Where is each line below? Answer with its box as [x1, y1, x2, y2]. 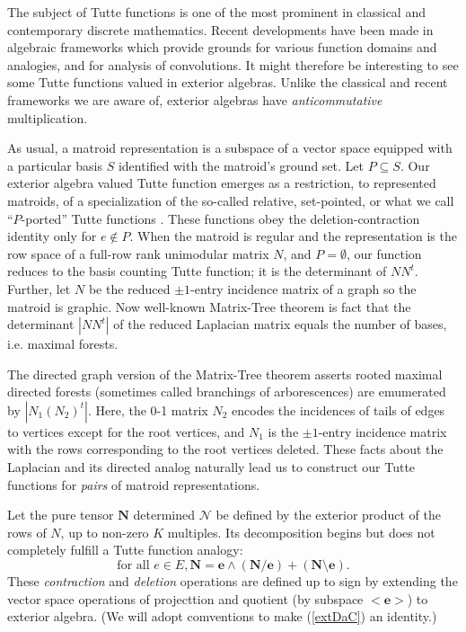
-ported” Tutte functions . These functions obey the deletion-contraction [21, 209, 420, 227]
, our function [346, 244, 422, 263]
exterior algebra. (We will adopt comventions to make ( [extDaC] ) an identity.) [7, 607, 437, 626]
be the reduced [88, 279, 171, 298]
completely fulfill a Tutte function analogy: [7, 540, 243, 559]
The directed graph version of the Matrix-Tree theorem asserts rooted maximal [7, 364, 443, 383]
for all [117, 559, 150, 573]
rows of [7, 522, 47, 541]
